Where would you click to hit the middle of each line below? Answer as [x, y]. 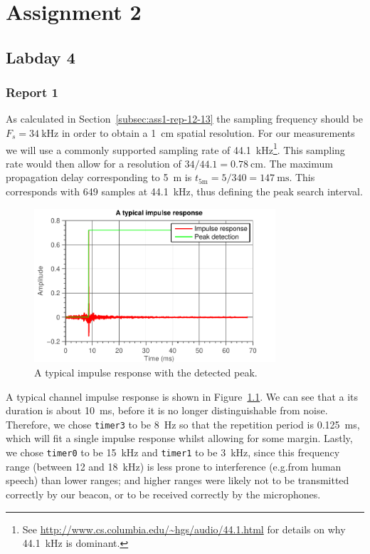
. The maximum [298, 163]
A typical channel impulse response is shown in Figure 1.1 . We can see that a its [182, 396]
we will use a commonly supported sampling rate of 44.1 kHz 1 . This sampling [175, 148]
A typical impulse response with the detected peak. [146, 373]
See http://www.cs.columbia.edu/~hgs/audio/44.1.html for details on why [184, 529]
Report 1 [32, 92]
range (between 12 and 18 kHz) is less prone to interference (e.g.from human [174, 466]
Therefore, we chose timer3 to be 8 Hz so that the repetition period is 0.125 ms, [183, 424]
